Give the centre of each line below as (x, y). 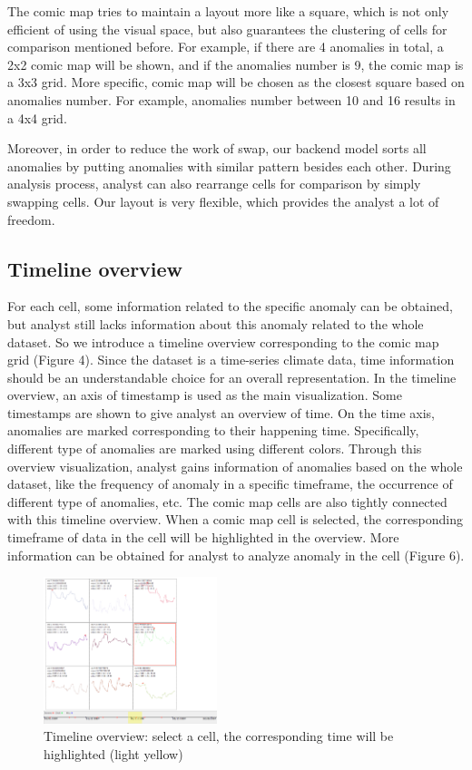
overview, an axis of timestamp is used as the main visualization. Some (205, 395)
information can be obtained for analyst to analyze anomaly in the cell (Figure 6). (236, 555)
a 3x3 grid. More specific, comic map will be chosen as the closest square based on (236, 82)
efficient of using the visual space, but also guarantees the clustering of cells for (227, 29)
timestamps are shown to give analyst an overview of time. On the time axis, (221, 412)
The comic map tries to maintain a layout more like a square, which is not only (228, 11)
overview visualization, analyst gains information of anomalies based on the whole (235, 466)
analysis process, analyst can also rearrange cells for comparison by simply (214, 184)
